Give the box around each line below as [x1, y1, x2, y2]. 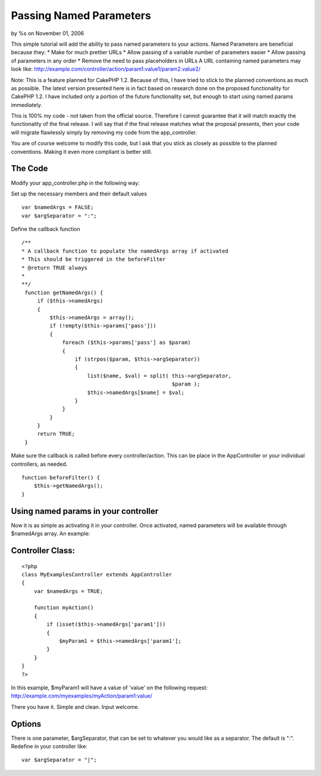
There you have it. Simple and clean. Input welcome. [11, 703, 140, 710]
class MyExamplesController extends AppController [21, 571, 172, 578]
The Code [11, 163, 48, 174]
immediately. [11, 101, 43, 108]
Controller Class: [11, 545, 75, 556]
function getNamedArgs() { [24, 289, 103, 296]
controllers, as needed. [11, 460, 68, 468]
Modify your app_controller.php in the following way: [11, 179, 140, 187]
